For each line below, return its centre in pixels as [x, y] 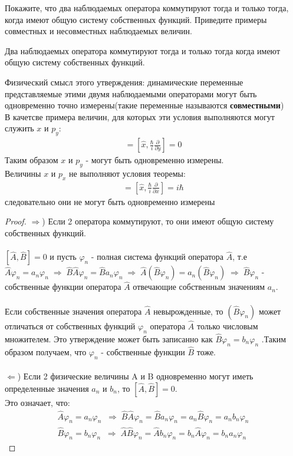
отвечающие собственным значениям [199, 287]
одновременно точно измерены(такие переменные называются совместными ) [144, 105]
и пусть [63, 257]
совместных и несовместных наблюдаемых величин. [98, 31]
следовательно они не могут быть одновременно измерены [110, 201]
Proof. [16, 221]
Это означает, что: [37, 402]
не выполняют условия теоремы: [127, 173]
